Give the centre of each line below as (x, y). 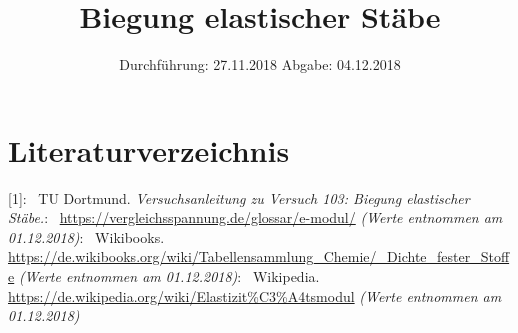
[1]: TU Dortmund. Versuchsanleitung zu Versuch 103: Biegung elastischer (239, 197)
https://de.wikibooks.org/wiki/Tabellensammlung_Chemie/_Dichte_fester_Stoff (259, 256)
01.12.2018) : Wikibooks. (86, 236)
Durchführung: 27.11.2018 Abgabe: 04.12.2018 (260, 64)
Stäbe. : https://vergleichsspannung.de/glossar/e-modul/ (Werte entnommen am (255, 217)
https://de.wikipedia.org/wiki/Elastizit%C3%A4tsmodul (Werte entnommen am (255, 295)
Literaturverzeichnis (149, 149)
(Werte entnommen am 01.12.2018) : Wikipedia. (169, 276)
